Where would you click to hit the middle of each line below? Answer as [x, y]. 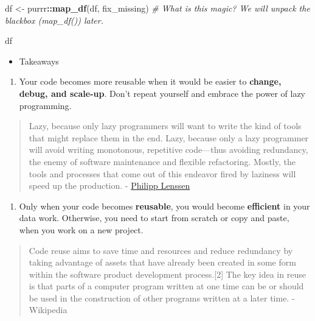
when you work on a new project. [81, 229]
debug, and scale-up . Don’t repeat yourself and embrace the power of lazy [162, 93]
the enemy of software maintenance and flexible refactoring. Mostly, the [162, 161]
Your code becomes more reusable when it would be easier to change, [150, 81]
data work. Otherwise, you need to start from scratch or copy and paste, [154, 218]
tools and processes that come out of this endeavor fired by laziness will [162, 173]
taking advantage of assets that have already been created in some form [162, 262]
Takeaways [39, 61]
